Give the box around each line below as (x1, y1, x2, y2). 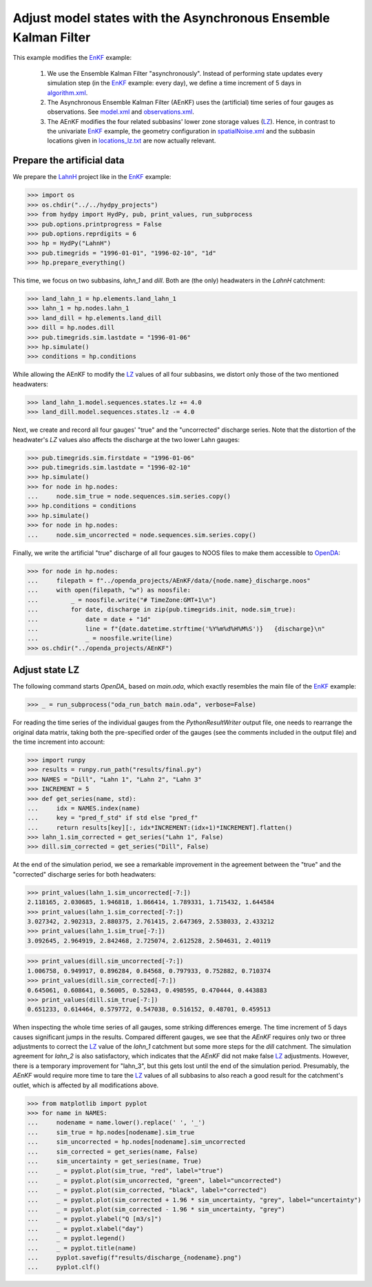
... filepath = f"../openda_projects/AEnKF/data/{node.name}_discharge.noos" (27, 577, 311, 585)
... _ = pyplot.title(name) (27, 1244, 137, 1252)
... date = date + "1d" (27, 615, 152, 623)
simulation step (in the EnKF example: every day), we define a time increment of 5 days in (47, 79, 302, 87)
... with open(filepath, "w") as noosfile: (27, 586, 191, 594)
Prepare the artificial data (12, 155, 125, 167)
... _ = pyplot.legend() (27, 1235, 126, 1242)
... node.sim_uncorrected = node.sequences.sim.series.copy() (27, 531, 256, 538)
